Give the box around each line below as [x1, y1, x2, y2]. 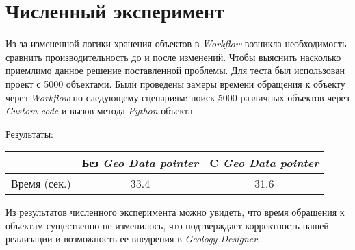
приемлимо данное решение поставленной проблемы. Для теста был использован [5, 63, 345, 77]
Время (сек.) [11, 175, 71, 192]
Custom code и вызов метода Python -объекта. [5, 103, 196, 118]
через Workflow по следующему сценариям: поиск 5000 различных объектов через [5, 90, 350, 104]
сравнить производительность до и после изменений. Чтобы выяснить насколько [5, 49, 341, 64]
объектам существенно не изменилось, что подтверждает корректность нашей [5, 218, 329, 232]
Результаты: [5, 126, 54, 140]
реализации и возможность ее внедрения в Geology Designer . [5, 232, 260, 246]
